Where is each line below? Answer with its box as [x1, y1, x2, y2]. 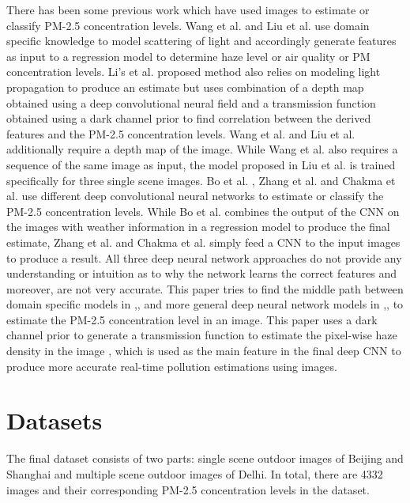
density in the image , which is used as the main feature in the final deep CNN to [6, 342, 401, 359]
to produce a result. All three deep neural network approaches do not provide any [6, 249, 402, 266]
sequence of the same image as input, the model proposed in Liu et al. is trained [6, 156, 396, 172]
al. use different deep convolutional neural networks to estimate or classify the [6, 187, 384, 204]
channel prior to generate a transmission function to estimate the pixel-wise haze [6, 327, 397, 343]
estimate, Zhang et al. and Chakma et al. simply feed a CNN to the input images [6, 233, 401, 250]
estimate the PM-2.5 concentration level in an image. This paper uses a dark [6, 311, 378, 327]
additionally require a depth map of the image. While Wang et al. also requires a [6, 141, 398, 157]
